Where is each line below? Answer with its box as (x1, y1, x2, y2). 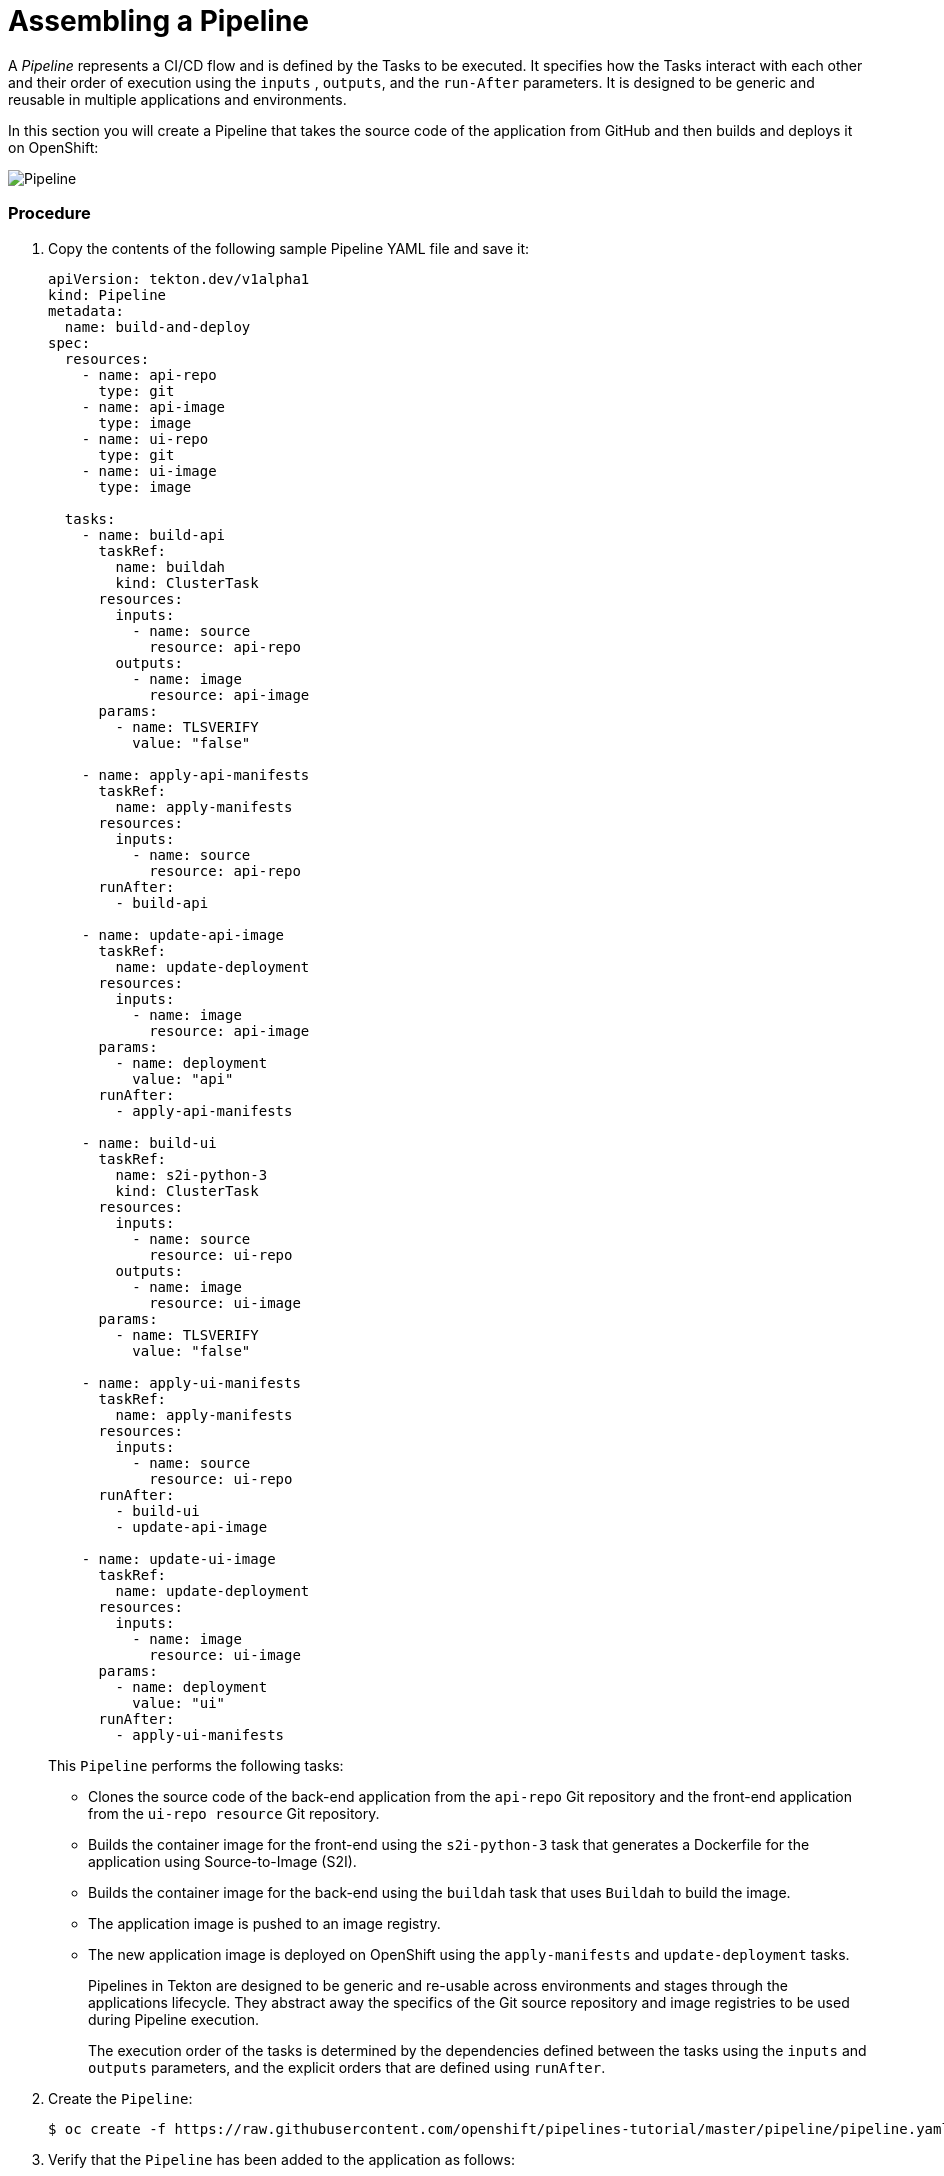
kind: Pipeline (48, 286, 167, 303)
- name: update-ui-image (81, 1550, 276, 1567)
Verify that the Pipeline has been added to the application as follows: (48, 2150, 515, 2168)
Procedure (8, 203, 91, 224)
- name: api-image (81, 398, 226, 415)
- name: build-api (81, 526, 226, 543)
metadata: (48, 302, 124, 319)
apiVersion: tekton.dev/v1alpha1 (48, 270, 310, 287)
